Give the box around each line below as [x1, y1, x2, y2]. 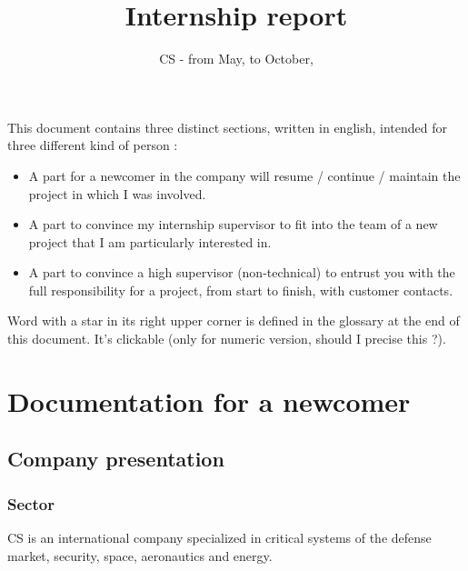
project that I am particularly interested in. [28, 232, 272, 251]
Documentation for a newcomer [7, 382, 411, 419]
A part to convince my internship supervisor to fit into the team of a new [28, 215, 438, 234]
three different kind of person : [7, 135, 178, 155]
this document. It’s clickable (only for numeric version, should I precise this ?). [7, 329, 446, 348]
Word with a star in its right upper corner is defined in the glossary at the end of [7, 311, 460, 330]
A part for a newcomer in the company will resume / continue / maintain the [28, 165, 461, 185]
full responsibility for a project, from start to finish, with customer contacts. [28, 280, 453, 299]
